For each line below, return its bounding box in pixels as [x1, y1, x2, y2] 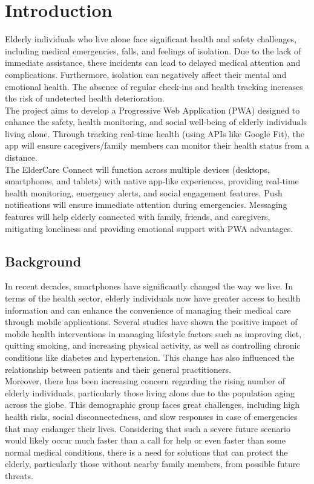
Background [5, 251, 82, 270]
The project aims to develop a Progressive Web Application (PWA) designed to [5, 103, 300, 116]
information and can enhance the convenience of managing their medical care [5, 303, 291, 316]
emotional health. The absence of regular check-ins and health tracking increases [5, 80, 303, 92]
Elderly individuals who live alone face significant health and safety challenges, [5, 33, 297, 45]
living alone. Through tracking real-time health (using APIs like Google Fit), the [5, 127, 305, 140]
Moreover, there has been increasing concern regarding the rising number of [5, 375, 285, 387]
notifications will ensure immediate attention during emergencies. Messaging [5, 198, 287, 211]
